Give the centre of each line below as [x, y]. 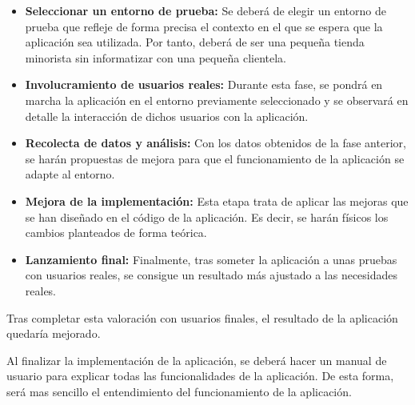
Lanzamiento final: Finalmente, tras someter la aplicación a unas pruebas [211, 259]
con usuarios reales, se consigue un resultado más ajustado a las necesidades [211, 275]
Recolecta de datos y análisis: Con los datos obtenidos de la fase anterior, [215, 143]
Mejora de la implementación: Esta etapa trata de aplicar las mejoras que [217, 200]
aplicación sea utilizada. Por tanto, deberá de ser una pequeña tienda [195, 42]
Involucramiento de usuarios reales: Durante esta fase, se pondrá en [204, 84]
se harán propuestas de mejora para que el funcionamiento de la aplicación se [215, 158]
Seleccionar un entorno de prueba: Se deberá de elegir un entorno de [206, 10]
